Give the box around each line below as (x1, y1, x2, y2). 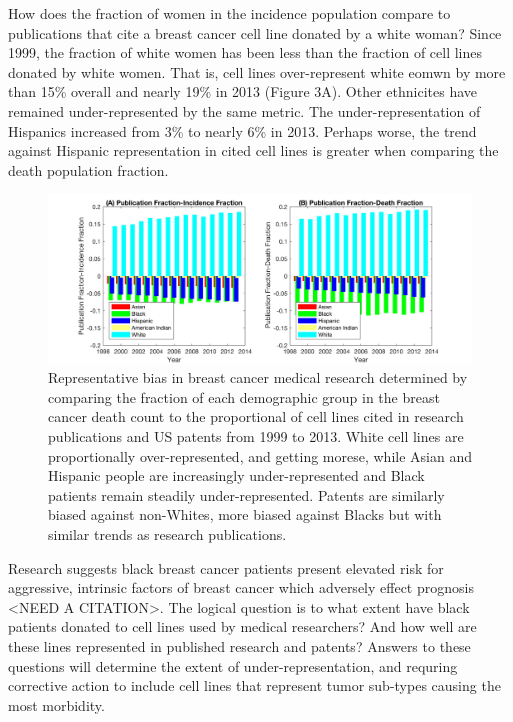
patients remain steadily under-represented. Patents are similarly (48, 484, 445, 505)
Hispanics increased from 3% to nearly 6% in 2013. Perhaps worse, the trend (8, 120, 477, 141)
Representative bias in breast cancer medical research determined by (48, 367, 468, 388)
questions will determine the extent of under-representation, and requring (8, 655, 458, 676)
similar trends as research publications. (48, 524, 287, 545)
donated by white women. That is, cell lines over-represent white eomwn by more (8, 61, 506, 82)
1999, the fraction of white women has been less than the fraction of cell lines (8, 42, 483, 63)
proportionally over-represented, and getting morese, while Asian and (48, 445, 472, 466)
